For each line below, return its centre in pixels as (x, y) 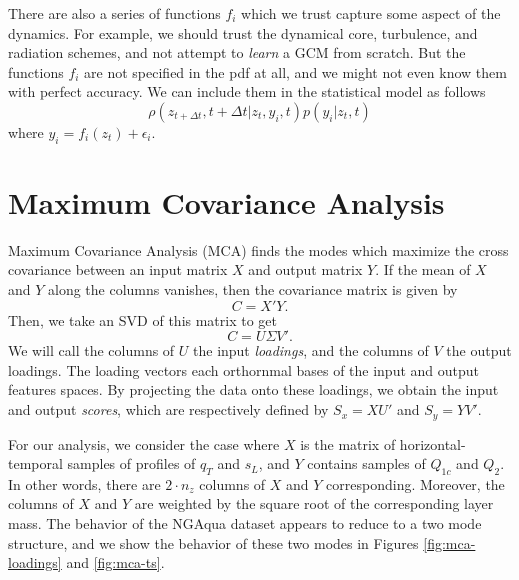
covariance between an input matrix (118, 269)
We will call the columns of (91, 350)
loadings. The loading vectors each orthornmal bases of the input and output (244, 369)
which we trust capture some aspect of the (371, 13)
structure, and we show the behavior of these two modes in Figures (213, 542)
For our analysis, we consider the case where (144, 443)
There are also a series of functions (114, 13)
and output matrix (305, 269)
